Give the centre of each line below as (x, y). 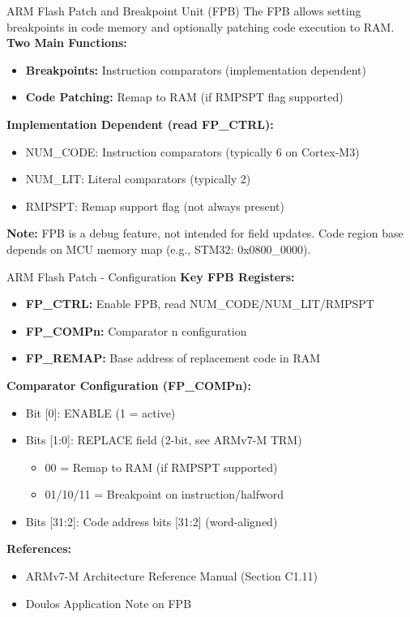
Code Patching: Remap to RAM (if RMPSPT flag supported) (184, 97)
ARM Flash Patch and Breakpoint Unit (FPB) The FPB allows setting (184, 11)
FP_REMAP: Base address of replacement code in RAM (173, 358)
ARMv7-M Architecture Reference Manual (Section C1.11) (172, 576)
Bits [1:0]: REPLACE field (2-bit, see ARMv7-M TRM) (164, 440)
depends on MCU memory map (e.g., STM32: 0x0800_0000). (159, 249)
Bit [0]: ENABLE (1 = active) (100, 412)
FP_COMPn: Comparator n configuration (136, 330)
